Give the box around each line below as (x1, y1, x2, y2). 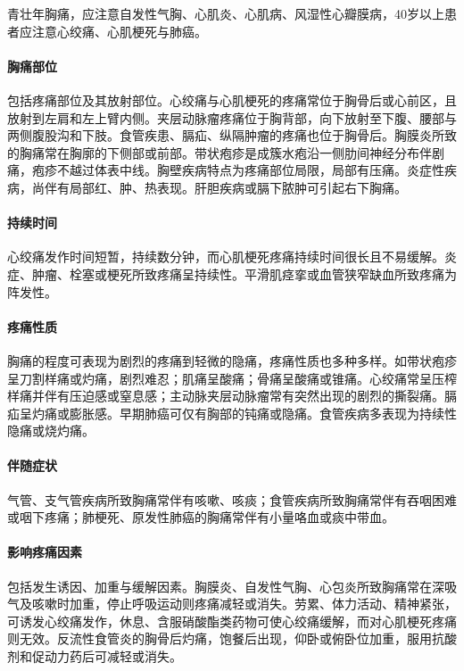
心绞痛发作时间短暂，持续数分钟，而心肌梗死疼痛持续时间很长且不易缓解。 (7, 247, 444, 266)
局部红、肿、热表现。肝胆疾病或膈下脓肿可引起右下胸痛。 (69, 178, 407, 196)
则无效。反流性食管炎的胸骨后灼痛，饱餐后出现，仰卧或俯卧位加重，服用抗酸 (7, 629, 457, 648)
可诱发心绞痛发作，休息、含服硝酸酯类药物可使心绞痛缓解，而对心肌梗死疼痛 (7, 611, 457, 630)
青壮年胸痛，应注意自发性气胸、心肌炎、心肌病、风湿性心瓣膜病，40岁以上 (7, 4, 444, 22)
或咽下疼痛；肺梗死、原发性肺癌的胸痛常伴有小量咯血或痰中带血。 (7, 508, 394, 526)
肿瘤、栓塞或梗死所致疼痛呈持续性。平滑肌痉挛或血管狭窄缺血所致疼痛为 (31, 264, 457, 283)
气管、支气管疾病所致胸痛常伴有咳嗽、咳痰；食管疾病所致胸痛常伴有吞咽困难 (7, 490, 457, 509)
